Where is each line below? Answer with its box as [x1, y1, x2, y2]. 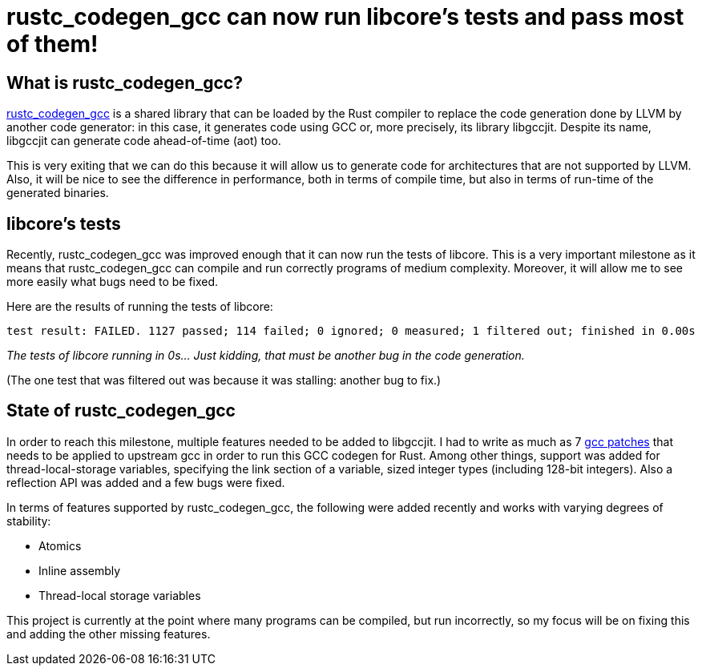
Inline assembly [38, 563, 121, 577]
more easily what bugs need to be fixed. [6, 275, 219, 289]
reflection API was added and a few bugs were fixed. [6, 475, 285, 489]
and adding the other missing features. [6, 626, 211, 641]
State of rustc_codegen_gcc [6, 400, 236, 421]
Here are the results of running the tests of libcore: [6, 300, 273, 314]
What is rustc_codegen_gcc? [6, 72, 243, 93]
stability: [6, 513, 51, 528]
